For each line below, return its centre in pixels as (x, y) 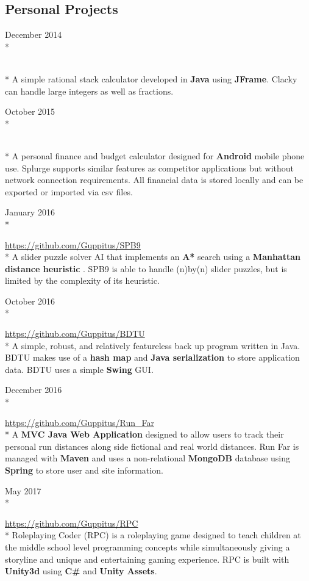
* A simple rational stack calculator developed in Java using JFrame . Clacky (151, 78)
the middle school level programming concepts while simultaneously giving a (147, 547)
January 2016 (30, 212)
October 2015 (30, 111)
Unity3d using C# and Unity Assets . (81, 571)
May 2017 (23, 490)
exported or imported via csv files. (69, 191)
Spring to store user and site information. (84, 470)
